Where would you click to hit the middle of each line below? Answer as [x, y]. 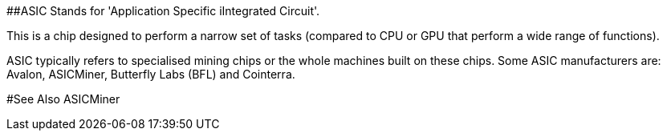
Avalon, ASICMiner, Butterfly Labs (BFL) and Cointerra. [151, 74]
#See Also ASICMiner [63, 99]
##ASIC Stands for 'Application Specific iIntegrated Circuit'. [163, 11]
